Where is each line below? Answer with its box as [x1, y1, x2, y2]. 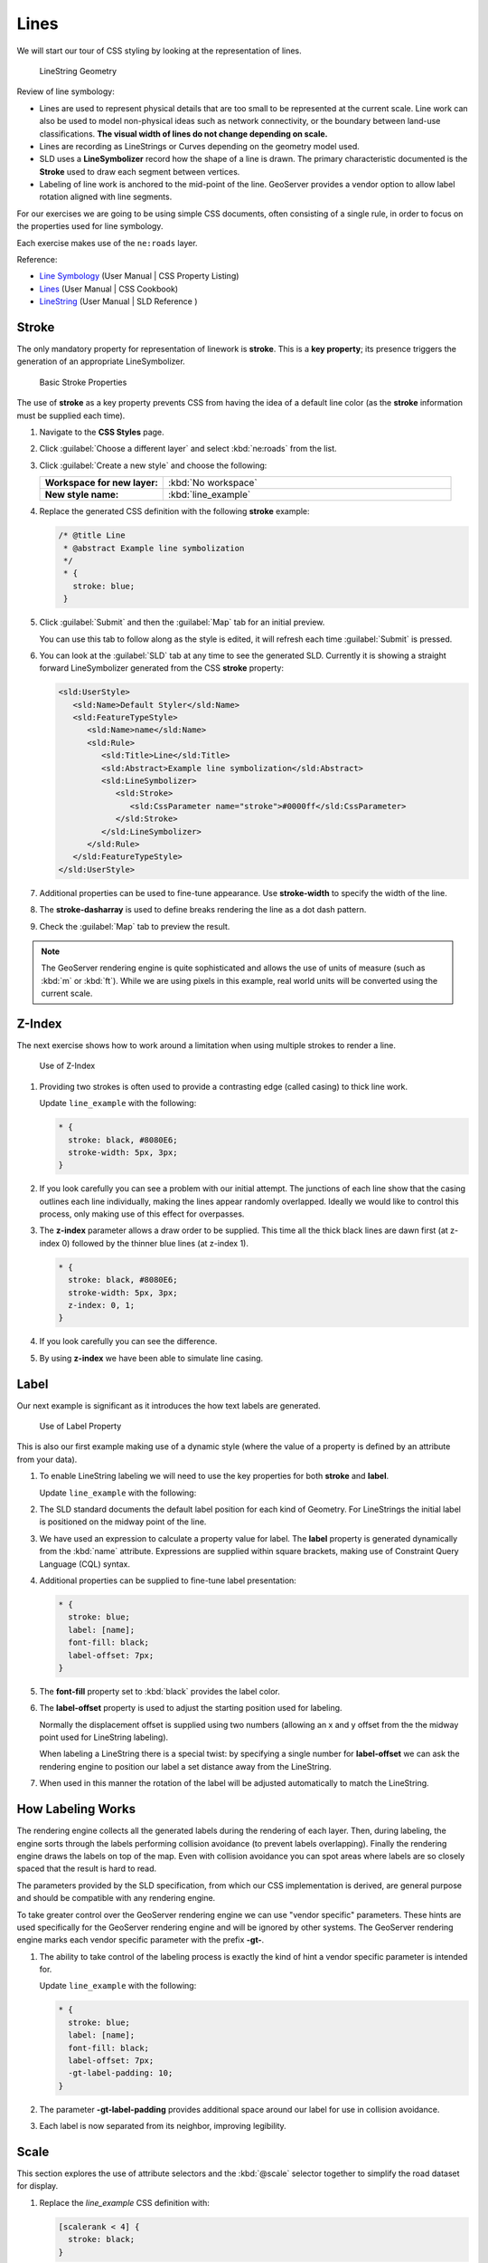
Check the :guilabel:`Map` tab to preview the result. [39, 921, 230, 931]
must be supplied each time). [16, 410, 126, 421]
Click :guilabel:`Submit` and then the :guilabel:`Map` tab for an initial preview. [39, 616, 325, 628]
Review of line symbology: [16, 86, 115, 97]
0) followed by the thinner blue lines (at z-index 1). [61, 1237, 249, 1248]
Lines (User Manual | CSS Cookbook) [39, 283, 179, 294]
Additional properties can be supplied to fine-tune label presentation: [39, 1575, 297, 1586]
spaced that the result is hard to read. [16, 1863, 157, 1874]
